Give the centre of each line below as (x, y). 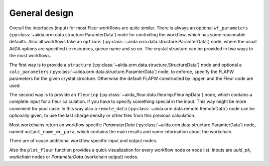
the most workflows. (30, 56)
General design (42, 13)
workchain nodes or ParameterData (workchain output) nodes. (74, 157)
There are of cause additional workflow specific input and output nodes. (83, 141)
